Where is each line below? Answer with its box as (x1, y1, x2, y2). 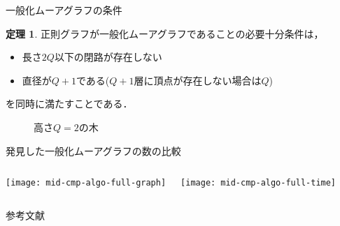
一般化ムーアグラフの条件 (6, 3, 122, 17)
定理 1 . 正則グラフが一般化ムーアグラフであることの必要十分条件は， (6, 26, 324, 40)
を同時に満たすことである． (6, 96, 133, 111)
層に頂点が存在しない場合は (134, 73, 262, 87)
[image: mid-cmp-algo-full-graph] (6, 178, 167, 188)
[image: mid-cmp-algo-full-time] (180, 178, 337, 188)
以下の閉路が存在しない (54, 50, 162, 64)
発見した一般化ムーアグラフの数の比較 (6, 143, 181, 158)
